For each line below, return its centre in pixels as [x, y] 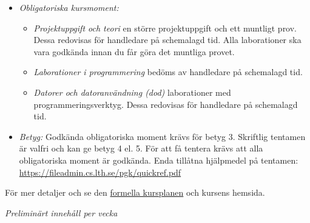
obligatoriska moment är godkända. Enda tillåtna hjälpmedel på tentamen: [159, 160]
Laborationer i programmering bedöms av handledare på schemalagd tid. [168, 72]
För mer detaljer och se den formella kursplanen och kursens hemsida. [135, 192]
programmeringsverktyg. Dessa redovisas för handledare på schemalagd [166, 104]
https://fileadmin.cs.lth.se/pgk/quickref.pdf [100, 172]
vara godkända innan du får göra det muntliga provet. [134, 51]
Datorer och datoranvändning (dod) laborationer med [132, 92]
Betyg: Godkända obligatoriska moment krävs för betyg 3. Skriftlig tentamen [162, 136]
